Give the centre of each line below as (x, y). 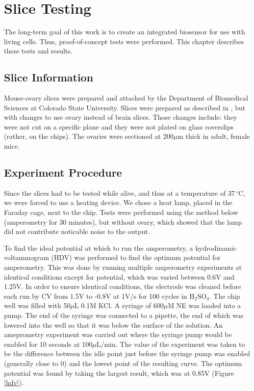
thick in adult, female (218, 136)
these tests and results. (38, 51)
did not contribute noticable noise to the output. (77, 231)
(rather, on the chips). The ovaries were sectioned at (83, 136)
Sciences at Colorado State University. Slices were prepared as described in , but (125, 107)
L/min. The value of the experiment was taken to (171, 344)
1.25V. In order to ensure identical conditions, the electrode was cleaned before (123, 286)
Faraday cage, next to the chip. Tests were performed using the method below (121, 212)
